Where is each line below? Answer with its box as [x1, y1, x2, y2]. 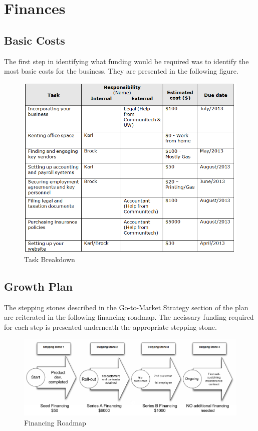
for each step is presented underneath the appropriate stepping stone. [4, 321, 217, 332]
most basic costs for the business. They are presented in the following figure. [4, 66, 238, 76]
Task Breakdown [24, 254, 75, 264]
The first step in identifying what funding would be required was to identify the [4, 56, 249, 66]
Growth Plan [4, 278, 73, 294]
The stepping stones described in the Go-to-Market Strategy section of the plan [4, 302, 248, 312]
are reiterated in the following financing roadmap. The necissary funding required [4, 312, 254, 322]
